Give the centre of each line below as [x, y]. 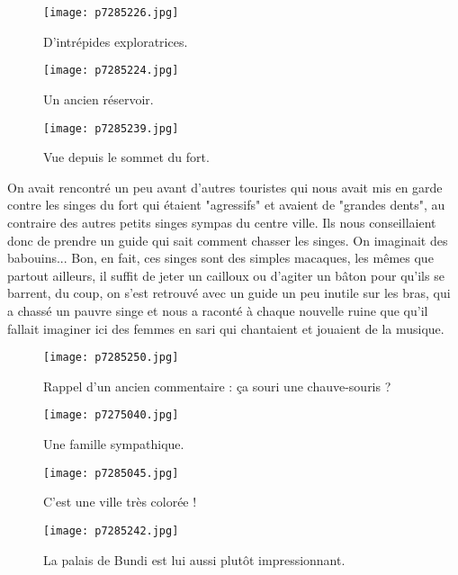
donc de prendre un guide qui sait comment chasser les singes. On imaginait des [228, 240]
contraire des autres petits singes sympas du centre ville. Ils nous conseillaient [222, 222]
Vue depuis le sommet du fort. [126, 157]
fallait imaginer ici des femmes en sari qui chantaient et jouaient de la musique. [226, 328]
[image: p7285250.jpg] [111, 358]
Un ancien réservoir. [99, 99]
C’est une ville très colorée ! [120, 502]
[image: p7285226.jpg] [111, 13]
